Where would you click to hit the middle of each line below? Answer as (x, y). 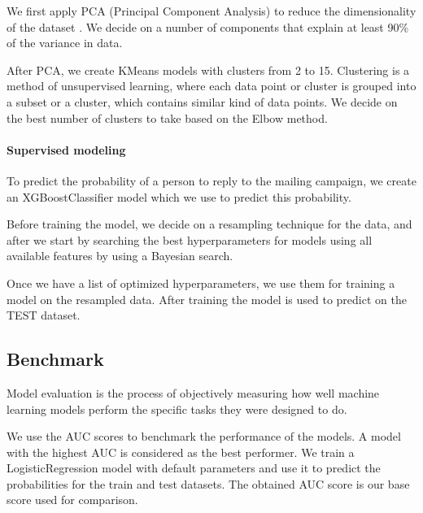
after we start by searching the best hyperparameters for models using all (190, 239)
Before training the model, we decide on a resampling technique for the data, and (209, 224)
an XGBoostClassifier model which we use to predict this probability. (179, 196)
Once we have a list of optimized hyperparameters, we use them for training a (201, 283)
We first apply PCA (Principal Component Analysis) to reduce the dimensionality (211, 11)
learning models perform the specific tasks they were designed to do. (177, 409)
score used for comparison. (72, 500)
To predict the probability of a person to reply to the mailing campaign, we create (211, 180)
